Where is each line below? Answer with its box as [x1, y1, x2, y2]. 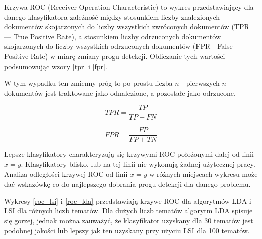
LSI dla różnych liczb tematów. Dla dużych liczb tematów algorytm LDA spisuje [4, 205, 253, 216]
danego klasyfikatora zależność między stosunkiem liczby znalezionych [4, 11, 220, 22]
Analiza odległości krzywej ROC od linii [4, 168, 128, 179]
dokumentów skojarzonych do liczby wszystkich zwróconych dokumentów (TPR [4, 21, 249, 32]
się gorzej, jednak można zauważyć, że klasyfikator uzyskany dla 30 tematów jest [4, 215, 253, 226]
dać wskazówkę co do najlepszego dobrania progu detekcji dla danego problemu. [4, 178, 251, 189]
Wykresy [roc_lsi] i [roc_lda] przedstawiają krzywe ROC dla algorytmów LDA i [4, 195, 251, 206]
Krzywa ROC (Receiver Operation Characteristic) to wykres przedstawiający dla [4, 2, 254, 12]
